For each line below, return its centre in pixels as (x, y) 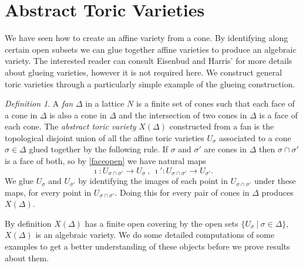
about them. (27, 258)
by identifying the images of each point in (153, 181)
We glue (19, 181)
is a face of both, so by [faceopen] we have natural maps (105, 161)
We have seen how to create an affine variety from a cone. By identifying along (147, 38)
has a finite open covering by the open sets (161, 223)
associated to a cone (255, 137)
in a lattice (105, 103)
